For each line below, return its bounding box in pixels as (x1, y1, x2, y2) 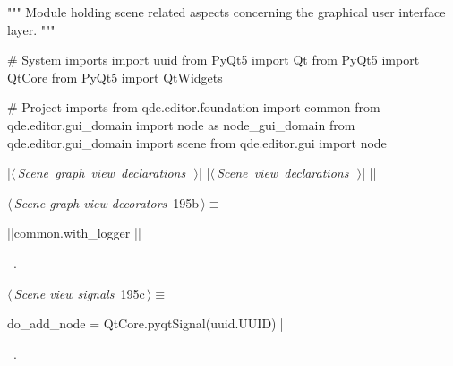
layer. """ (7, 20, 56, 39)
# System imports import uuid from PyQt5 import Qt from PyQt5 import (7, 50, 420, 69)
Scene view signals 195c (13, 283, 145, 302)
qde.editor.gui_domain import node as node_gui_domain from (7, 115, 355, 134)
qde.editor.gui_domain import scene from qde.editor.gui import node (7, 133, 387, 152)
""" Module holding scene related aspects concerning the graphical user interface (7, 3, 446, 21)
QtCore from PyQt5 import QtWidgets (7, 67, 223, 86)
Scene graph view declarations (17, 163, 186, 182)
